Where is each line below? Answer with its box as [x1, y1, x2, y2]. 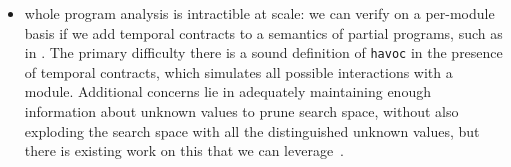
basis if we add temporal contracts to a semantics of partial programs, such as [24, 22, 503, 43]
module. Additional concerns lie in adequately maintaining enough [24, 81, 431, 102]
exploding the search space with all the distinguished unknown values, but [24, 120, 480, 141]
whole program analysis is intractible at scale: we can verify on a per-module [24, 3, 495, 23]
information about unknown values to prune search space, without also [24, 101, 459, 122]
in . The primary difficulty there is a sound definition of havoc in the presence [24, 42, 503, 63]
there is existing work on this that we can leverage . [24, 140, 345, 161]
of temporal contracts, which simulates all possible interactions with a [24, 61, 453, 82]
